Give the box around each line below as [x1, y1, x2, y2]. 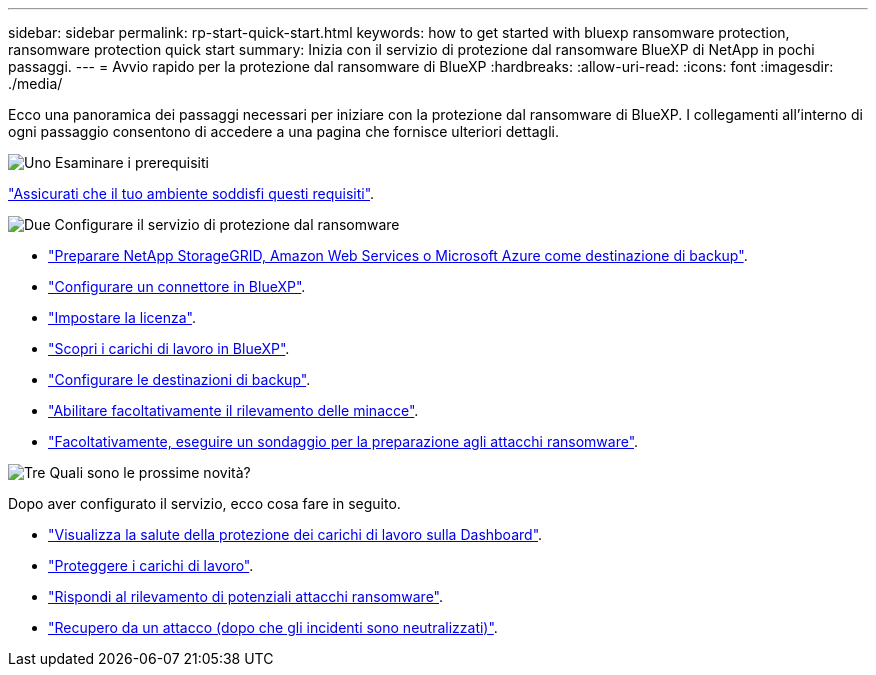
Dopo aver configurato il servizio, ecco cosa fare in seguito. [8, 495, 401, 512]
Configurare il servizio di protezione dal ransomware [54, 216, 400, 233]
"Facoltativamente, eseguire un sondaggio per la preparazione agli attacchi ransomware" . [48, 433, 639, 450]
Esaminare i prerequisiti [55, 154, 209, 171]
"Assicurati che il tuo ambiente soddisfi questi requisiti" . [8, 185, 375, 202]
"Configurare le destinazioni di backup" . [48, 371, 311, 388]
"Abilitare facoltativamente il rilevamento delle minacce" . [48, 402, 419, 419]
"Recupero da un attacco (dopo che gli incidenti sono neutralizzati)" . [48, 619, 498, 636]
